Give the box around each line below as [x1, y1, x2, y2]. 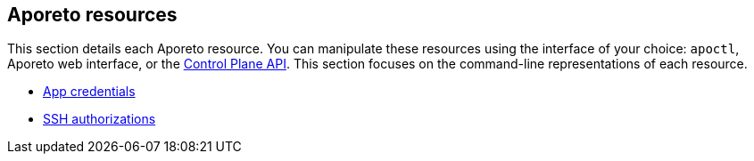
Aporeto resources [7, 4, 178, 26]
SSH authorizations [43, 111, 156, 127]
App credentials [43, 84, 136, 100]
